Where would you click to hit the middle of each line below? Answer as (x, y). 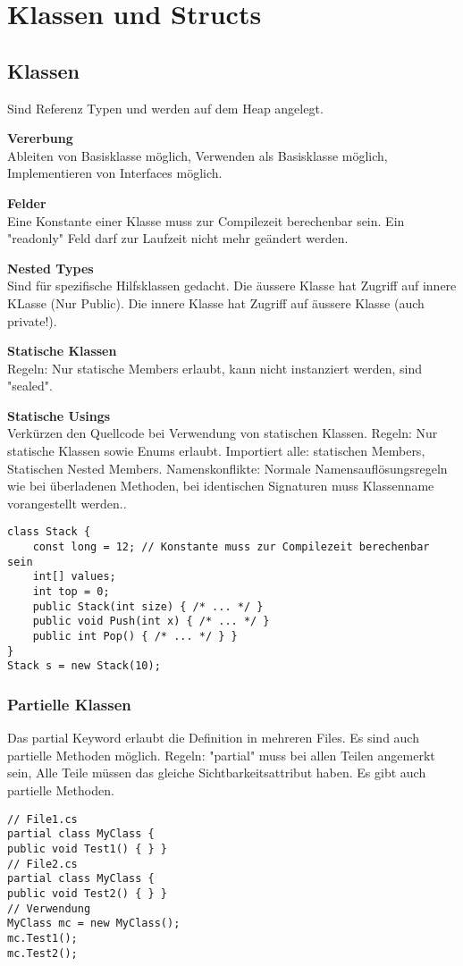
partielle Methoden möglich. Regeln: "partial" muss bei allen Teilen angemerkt (221, 755)
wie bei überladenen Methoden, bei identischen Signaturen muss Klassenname (221, 486)
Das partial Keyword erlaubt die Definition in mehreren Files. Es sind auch (213, 738)
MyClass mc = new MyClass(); (94, 924)
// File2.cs (42, 864)
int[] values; (74, 577)
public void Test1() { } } (87, 848)
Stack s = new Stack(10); (84, 666)
